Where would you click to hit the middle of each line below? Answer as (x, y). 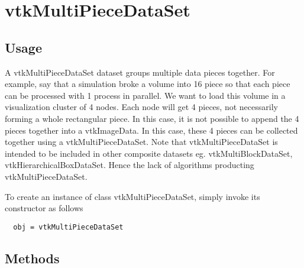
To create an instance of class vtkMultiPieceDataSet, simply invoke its (132, 196)
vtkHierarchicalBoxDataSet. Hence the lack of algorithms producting (130, 165)
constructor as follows (44, 208)
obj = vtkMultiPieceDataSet (68, 227)
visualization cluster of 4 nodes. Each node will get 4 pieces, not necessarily (141, 107)
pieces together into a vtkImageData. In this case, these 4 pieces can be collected (151, 130)
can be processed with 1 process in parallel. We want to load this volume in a (145, 95)
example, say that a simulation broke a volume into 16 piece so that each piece (148, 84)
